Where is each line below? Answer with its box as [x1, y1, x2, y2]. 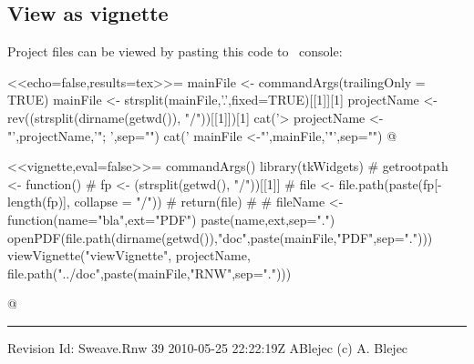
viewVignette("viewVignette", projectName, [7, 246, 251, 265]
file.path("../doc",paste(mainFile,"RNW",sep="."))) [7, 263, 292, 282]
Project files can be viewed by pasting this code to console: [7, 42, 343, 61]
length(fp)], [7, 192, 70, 211]
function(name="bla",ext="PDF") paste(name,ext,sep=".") [7, 209, 335, 228]
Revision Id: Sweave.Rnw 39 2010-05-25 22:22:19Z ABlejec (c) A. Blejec [7, 338, 408, 357]
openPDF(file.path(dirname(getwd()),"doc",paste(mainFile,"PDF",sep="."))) [7, 227, 433, 247]
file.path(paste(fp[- [338, 174, 442, 193]
